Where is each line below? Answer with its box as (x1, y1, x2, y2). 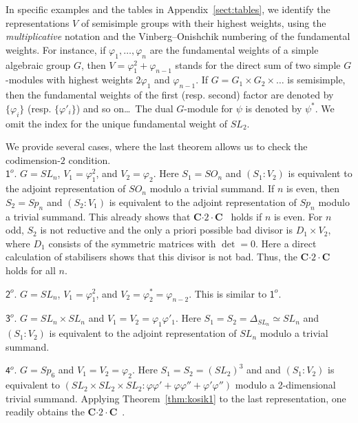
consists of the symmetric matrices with (48, 236, 216, 250)
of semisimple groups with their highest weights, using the (81, 15, 326, 30)
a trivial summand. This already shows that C (6, 209, 202, 223)
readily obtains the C (6, 404, 96, 419)
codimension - (6, 152, 61, 167)
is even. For (273, 209, 323, 223)
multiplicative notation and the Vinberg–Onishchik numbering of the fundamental (6, 29, 350, 43)
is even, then (286, 181, 340, 196)
